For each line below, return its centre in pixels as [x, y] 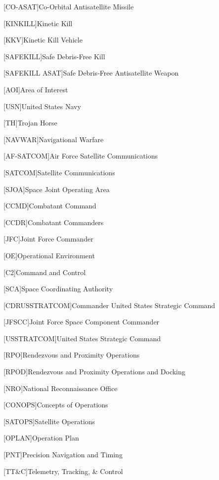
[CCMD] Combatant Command [50, 206]
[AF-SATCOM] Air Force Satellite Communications [81, 156]
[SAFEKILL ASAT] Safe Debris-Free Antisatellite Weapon [91, 73]
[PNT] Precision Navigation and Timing [63, 455]
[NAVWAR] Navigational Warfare [54, 139]
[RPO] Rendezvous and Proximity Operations [72, 355]
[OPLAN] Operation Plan [41, 438]
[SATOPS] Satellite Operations [49, 421]
